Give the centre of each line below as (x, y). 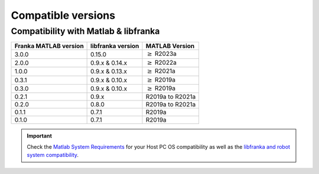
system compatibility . (53, 155)
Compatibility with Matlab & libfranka (85, 31)
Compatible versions (63, 15)
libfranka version (115, 46)
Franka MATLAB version (49, 46)
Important (40, 136)
